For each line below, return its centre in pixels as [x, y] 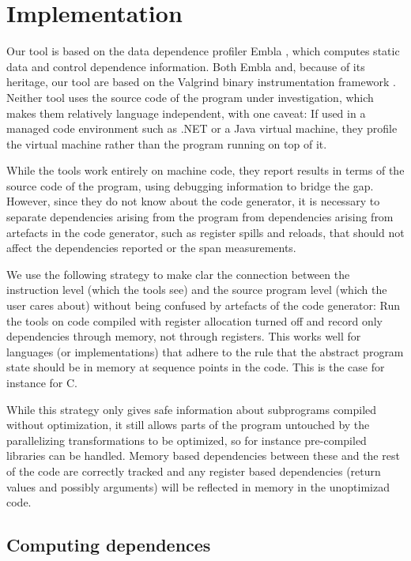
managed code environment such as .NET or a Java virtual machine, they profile [202, 128]
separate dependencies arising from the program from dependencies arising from [200, 217]
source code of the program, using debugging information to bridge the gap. [190, 185]
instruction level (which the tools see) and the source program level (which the [197, 290]
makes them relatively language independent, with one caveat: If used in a [186, 113]
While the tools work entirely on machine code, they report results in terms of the [205, 170]
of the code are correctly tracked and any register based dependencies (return [194, 471]
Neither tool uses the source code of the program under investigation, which [190, 97]
